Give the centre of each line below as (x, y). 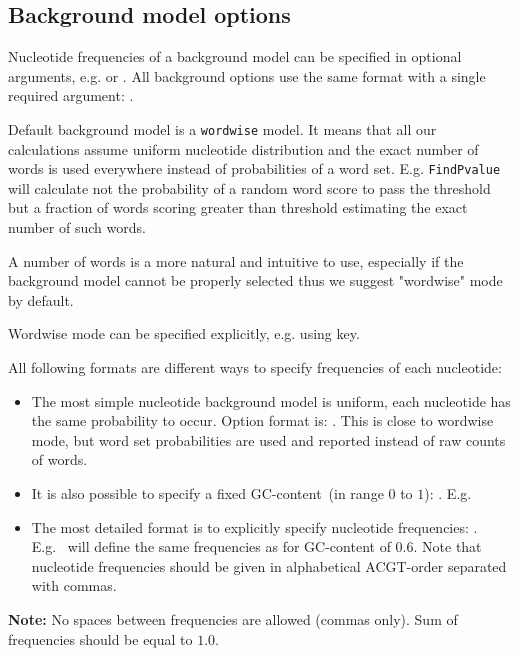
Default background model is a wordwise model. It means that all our (222, 128)
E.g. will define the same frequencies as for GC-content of (211, 546)
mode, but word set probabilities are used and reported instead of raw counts (268, 439)
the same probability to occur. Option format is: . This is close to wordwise (262, 420)
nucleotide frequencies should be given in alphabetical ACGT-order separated (269, 565)
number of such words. (77, 227)
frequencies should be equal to (100, 638)
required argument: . (71, 95)
